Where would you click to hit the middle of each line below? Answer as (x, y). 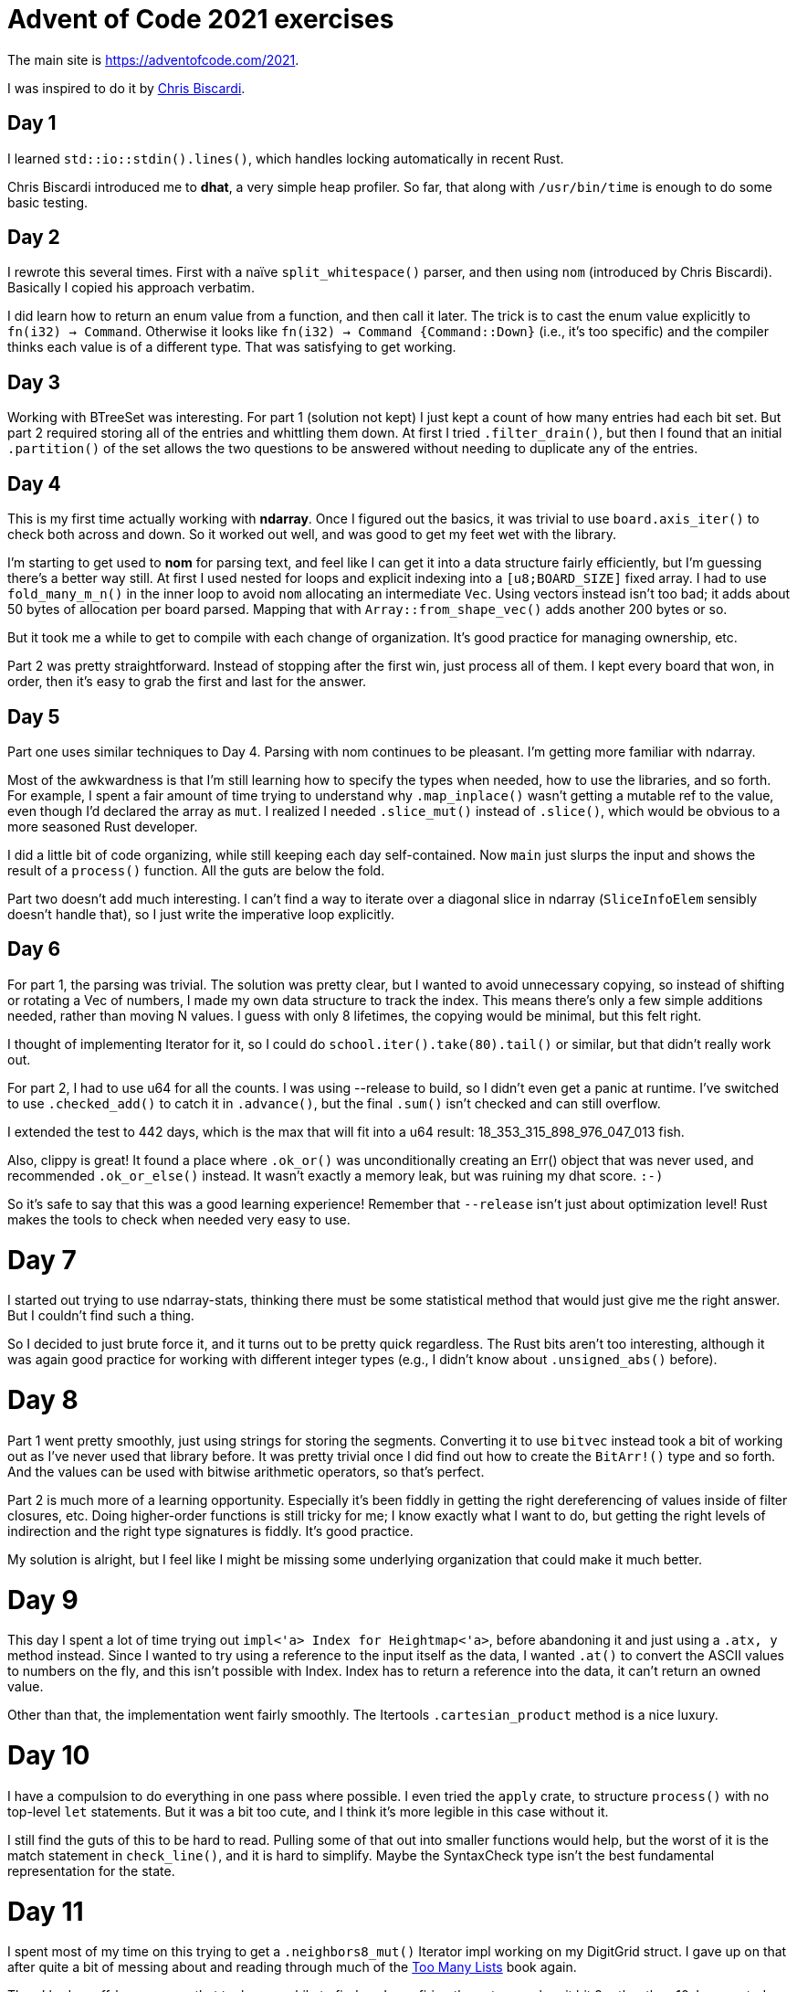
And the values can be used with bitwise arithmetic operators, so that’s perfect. (246, 1471)
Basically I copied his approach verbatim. (131, 288)
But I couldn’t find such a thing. (101, 1316)
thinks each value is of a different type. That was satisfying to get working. (232, 347)
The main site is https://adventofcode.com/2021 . (153, 59)
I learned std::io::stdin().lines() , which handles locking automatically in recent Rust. (286, 158)
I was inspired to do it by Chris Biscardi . (126, 88)
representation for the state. (91, 1870)
